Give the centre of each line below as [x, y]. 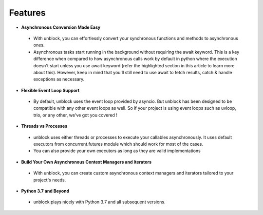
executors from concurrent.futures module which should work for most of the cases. [118, 144]
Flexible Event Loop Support [50, 90]
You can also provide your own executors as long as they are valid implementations [117, 151]
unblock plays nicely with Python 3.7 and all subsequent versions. [99, 202]
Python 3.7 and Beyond [45, 191]
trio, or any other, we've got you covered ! [75, 115]
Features [27, 13]
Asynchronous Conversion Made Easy [61, 27]
